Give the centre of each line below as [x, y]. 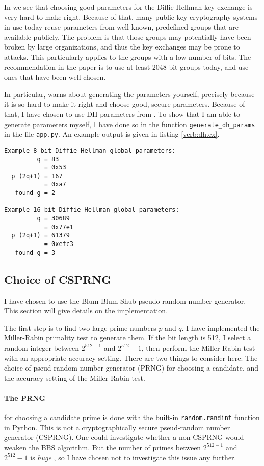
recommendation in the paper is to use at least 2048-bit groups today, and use [126, 67]
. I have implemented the [221, 327]
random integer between [42, 347]
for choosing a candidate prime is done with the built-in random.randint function [132, 417]
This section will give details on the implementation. [86, 311]
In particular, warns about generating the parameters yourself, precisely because [129, 94]
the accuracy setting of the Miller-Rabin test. [75, 377]
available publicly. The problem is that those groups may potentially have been [128, 36]
